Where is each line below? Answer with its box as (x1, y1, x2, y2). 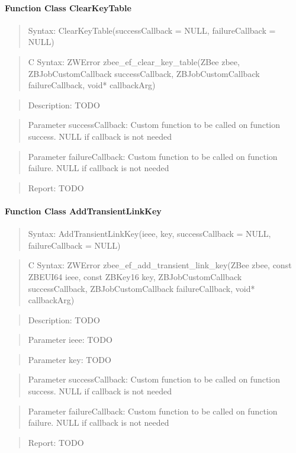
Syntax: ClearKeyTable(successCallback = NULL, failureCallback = (28, 24, 276, 36)
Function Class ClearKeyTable (5, 1, 131, 14)
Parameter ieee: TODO (28, 333, 112, 346)
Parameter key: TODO (28, 353, 111, 365)
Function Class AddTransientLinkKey (5, 204, 162, 217)
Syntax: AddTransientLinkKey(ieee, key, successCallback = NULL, (28, 227, 271, 240)
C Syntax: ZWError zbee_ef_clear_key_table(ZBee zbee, (28, 55, 240, 68)
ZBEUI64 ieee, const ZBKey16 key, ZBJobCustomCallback (28, 270, 242, 282)
